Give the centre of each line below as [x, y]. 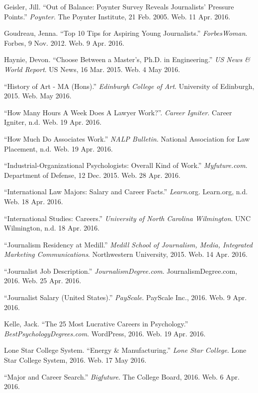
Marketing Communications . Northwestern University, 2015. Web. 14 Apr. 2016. [126, 254]
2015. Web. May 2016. [38, 96]
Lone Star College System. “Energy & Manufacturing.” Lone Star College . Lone [125, 350]
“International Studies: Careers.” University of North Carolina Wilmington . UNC [128, 218]
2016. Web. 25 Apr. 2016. [43, 280]
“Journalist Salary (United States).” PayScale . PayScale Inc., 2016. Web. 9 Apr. [126, 297]
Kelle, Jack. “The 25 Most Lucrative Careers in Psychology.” [96, 324]
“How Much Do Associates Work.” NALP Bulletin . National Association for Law [127, 138]
